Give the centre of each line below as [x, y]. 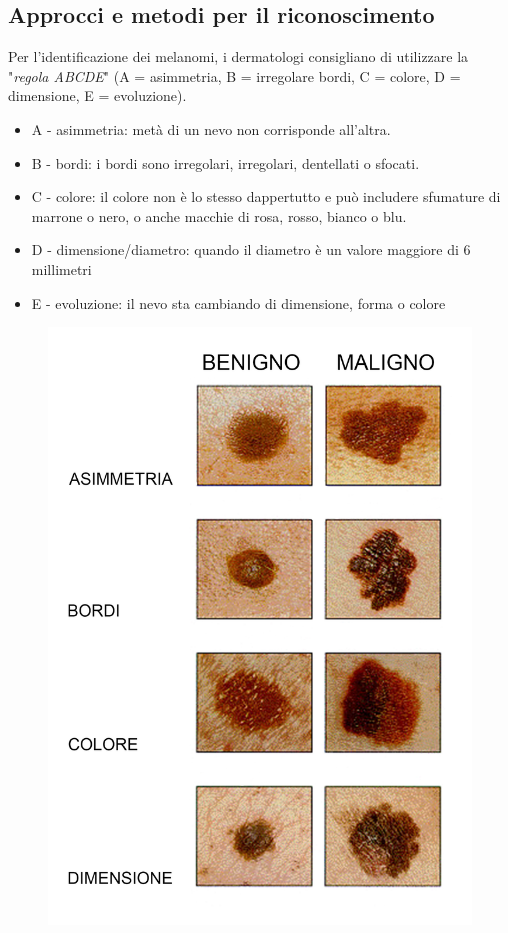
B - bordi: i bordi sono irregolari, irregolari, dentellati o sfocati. [225, 162]
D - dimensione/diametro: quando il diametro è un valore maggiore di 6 [251, 249]
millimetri [61, 268]
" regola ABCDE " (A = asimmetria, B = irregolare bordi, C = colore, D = [234, 75]
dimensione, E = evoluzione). [97, 95]
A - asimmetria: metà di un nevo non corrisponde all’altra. [211, 128]
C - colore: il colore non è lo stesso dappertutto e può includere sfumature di [266, 196]
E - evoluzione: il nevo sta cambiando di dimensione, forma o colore [238, 302]
